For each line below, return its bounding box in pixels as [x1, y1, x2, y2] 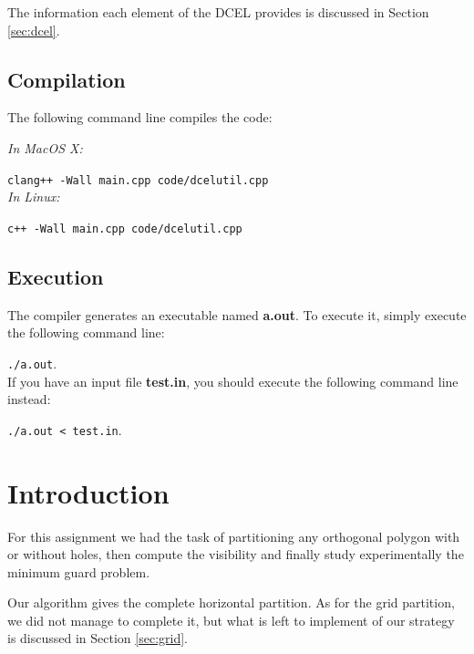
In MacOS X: [7, 138, 83, 157]
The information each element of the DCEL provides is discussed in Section [7, 3, 429, 21]
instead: [7, 389, 51, 409]
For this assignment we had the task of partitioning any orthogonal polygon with [7, 526, 460, 545]
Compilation [7, 65, 126, 93]
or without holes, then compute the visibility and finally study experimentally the [7, 545, 464, 564]
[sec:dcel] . [7, 20, 60, 39]
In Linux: [7, 187, 60, 206]
